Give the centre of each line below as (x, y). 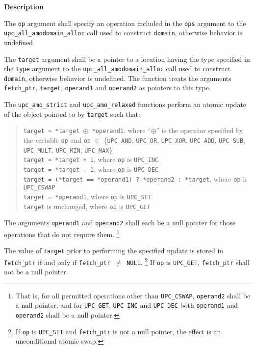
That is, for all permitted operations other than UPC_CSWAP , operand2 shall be (133, 295)
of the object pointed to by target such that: (72, 114)
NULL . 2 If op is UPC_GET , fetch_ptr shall (188, 261)
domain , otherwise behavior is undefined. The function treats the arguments (118, 78)
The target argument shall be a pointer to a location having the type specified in (127, 59)
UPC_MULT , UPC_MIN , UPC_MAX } (68, 149)
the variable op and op (57, 140)
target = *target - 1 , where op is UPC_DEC (91, 169)
